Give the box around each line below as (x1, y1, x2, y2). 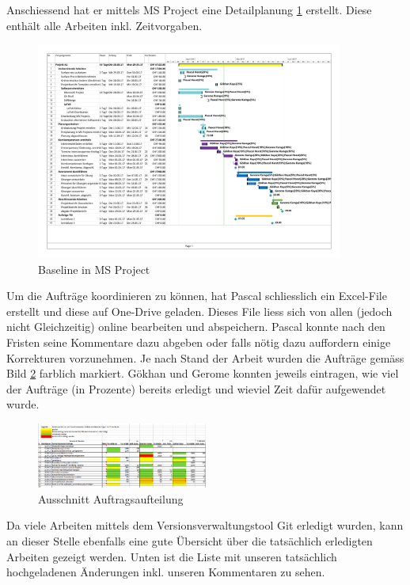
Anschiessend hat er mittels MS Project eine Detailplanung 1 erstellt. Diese (6, 2, 372, 17)
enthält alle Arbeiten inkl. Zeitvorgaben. (6, 17, 203, 33)
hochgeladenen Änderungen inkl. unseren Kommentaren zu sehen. (6, 564, 325, 580)
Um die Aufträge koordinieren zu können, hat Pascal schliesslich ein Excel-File (6, 287, 387, 304)
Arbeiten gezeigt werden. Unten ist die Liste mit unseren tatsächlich (6, 548, 337, 564)
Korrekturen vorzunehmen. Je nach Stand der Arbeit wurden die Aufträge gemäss (6, 349, 404, 366)
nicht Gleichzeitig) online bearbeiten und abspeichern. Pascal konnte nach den (6, 318, 385, 335)
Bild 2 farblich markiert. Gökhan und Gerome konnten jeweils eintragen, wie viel (6, 365, 399, 382)
